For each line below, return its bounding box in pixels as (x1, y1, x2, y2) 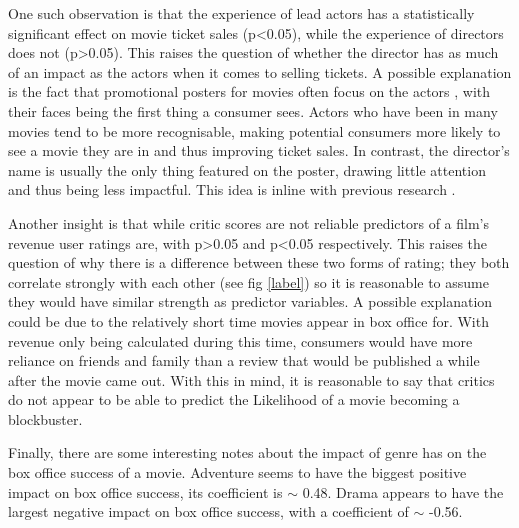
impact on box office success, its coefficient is (8, 481, 283, 502)
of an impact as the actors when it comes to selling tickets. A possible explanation (8, 61, 512, 82)
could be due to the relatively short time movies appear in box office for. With (8, 310, 489, 331)
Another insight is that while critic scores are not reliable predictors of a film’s (8, 212, 489, 233)
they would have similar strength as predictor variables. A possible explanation (8, 291, 493, 312)
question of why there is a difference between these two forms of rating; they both (8, 252, 510, 273)
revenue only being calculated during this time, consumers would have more (8, 330, 473, 351)
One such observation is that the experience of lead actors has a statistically (8, 3, 475, 23)
